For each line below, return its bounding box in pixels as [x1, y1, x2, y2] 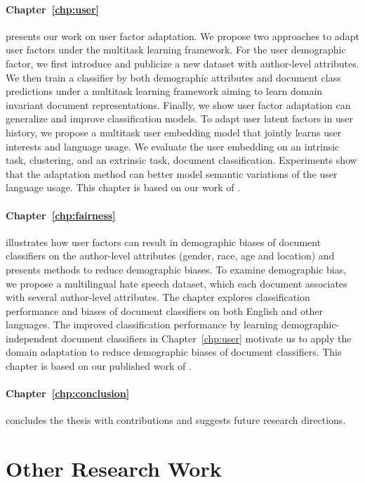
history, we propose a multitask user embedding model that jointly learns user [6, 124, 342, 139]
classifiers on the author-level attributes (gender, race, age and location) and [6, 248, 335, 263]
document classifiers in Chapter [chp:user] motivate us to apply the [61, 330, 352, 345]
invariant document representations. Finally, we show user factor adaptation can [6, 97, 351, 112]
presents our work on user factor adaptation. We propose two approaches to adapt [6, 28, 359, 43]
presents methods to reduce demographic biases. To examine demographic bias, [6, 262, 347, 276]
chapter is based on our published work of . [6, 359, 192, 373]
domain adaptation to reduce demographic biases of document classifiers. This [6, 344, 342, 359]
